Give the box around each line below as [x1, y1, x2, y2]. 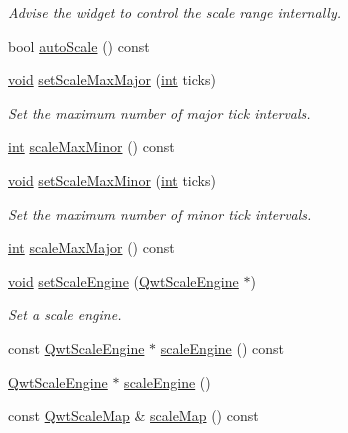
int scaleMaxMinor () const [8, 136, 175, 157]
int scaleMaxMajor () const [8, 237, 175, 258]
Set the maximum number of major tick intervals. [8, 102, 311, 123]
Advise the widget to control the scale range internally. [8, 2, 341, 22]
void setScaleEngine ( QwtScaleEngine [8, 270, 239, 291]
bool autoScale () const [8, 35, 150, 56]
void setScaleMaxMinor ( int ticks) [8, 169, 216, 190]
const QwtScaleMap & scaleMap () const [8, 405, 259, 426]
